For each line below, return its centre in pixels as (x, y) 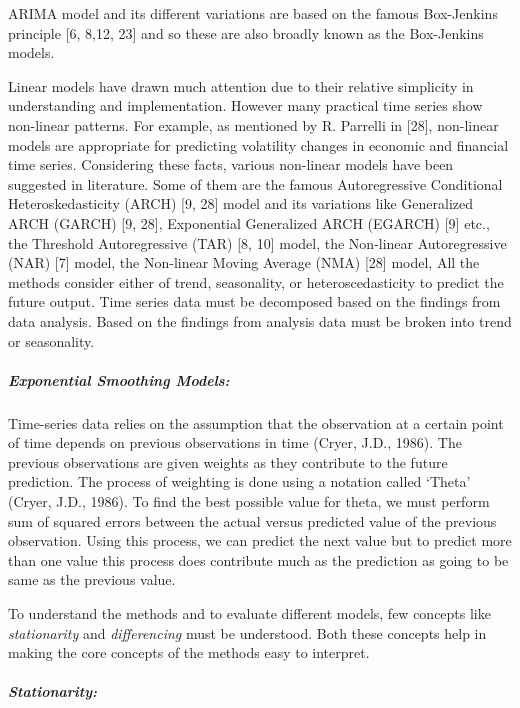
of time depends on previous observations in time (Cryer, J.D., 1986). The (235, 442)
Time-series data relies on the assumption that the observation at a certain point (256, 422)
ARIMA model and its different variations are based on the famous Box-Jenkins (253, 13)
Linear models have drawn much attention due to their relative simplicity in (241, 85)
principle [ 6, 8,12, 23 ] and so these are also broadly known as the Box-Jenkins (246, 32)
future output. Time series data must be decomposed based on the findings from (254, 301)
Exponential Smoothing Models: (119, 379)
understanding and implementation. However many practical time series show (245, 105)
